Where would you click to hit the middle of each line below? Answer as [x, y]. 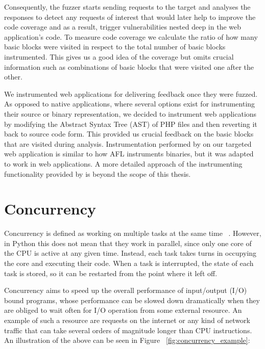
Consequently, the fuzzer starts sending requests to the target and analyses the [127, 7]
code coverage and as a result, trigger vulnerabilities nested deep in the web [123, 27]
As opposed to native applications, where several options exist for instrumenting [130, 104]
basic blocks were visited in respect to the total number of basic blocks [115, 47]
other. [13, 77]
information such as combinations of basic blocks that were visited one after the [129, 66]
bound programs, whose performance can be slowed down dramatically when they [132, 300]
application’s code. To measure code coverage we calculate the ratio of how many [131, 36]
